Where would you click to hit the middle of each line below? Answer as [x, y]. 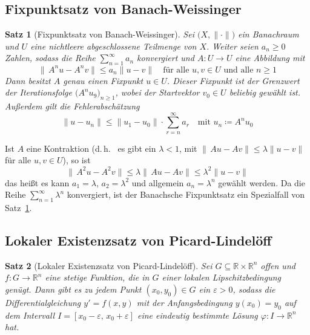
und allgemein [158, 182]
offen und [278, 265]
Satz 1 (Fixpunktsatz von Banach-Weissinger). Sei [100, 34]
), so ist [77, 160]
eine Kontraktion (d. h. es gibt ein [91, 148]
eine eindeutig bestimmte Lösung [197, 315]
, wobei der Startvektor [157, 92]
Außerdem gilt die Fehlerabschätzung [72, 106]
